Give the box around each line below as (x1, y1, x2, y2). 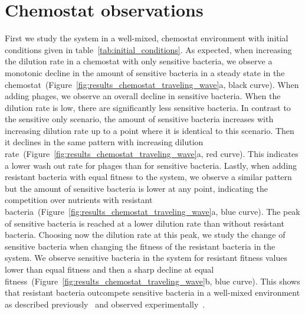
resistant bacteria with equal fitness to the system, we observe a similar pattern (5, 171, 292, 183)
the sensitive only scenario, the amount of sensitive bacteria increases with (5, 113, 274, 125)
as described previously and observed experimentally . (5, 297, 205, 310)
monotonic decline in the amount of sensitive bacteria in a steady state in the (5, 66, 285, 78)
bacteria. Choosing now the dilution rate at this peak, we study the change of (5, 228, 286, 241)
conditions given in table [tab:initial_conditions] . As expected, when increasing (5, 43, 292, 55)
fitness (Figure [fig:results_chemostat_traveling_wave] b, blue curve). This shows (5, 274, 300, 287)
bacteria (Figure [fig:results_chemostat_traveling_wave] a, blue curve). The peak (5, 205, 300, 218)
